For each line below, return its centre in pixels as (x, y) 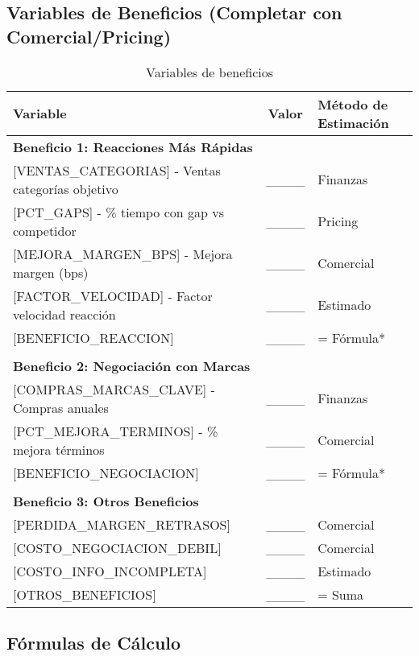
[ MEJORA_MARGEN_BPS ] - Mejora (123, 254)
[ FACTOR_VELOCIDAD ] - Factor (113, 295)
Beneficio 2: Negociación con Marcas (132, 365)
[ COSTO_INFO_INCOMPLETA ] (110, 571)
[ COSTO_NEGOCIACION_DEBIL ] (117, 547)
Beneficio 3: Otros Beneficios (106, 501)
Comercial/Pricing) (89, 36)
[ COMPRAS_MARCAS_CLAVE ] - (114, 389)
